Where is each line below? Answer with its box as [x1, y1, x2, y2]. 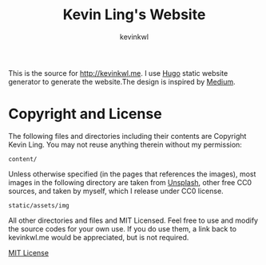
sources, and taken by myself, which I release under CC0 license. [8, 186, 224, 196]
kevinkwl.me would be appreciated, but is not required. [8, 232, 189, 242]
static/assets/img [8, 201, 69, 209]
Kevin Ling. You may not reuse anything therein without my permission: [8, 140, 242, 149]
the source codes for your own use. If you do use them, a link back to [8, 223, 237, 233]
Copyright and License [8, 105, 162, 123]
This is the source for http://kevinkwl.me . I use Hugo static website [8, 68, 228, 77]
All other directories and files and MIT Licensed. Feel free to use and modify [8, 216, 258, 225]
